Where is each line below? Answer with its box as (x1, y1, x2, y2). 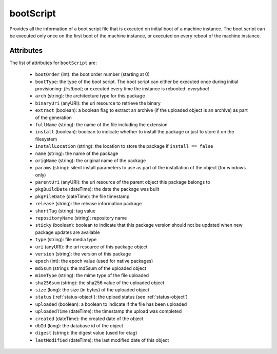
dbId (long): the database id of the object (35, 322, 123, 328)
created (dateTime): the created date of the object (35, 316, 144, 322)
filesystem (35, 136, 57, 142)
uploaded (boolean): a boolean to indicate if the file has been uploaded (35, 301, 187, 307)
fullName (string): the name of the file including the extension (35, 121, 168, 128)
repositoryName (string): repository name (35, 215, 127, 221)
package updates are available (35, 229, 100, 235)
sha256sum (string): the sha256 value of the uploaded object (35, 280, 165, 286)
